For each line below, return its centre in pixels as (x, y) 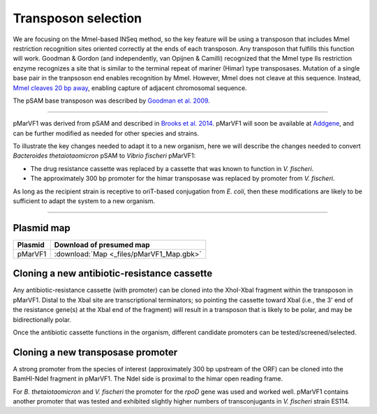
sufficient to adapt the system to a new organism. (84, 201)
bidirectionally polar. (42, 319)
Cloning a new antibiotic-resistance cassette (113, 273)
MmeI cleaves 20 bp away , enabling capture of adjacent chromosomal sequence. (130, 88)
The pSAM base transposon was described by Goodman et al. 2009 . (112, 101)
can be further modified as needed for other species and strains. (106, 133)
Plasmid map (42, 228)
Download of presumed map (102, 244)
